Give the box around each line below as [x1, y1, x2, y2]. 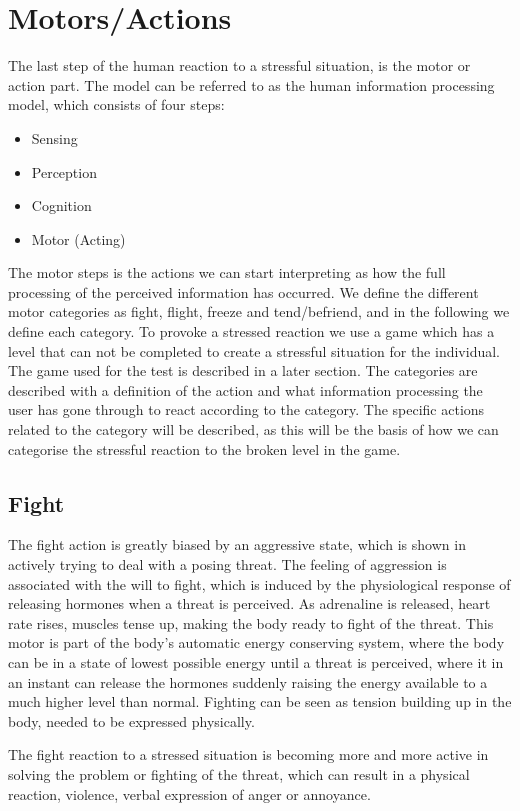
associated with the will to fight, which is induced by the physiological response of [8, 573, 511, 594]
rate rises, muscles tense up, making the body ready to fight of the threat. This [8, 612, 494, 633]
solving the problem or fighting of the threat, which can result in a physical [8, 763, 470, 784]
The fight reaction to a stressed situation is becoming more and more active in [8, 744, 489, 765]
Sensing [31, 127, 78, 148]
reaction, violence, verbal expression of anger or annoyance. [8, 783, 371, 804]
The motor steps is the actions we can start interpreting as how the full [8, 262, 446, 283]
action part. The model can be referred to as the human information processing [8, 74, 495, 95]
